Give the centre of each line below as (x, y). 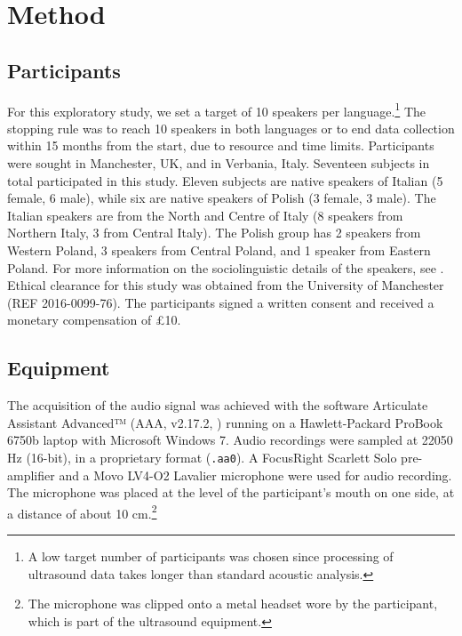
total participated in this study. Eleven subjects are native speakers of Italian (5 (225, 180)
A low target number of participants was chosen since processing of (211, 556)
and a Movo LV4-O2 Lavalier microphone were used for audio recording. (255, 475)
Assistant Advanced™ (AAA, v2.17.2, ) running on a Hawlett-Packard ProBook (225, 422)
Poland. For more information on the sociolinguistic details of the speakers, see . (226, 267)
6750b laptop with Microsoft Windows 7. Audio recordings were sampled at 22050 (230, 440)
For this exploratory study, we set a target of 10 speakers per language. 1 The (216, 109)
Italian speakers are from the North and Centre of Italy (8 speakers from (205, 215)
